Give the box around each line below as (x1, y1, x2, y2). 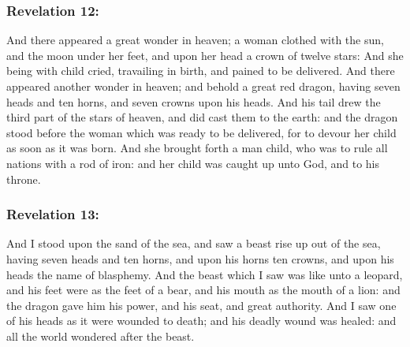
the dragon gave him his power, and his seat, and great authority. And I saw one (6, 297, 397, 313)
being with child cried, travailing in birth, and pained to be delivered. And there (6, 62, 395, 79)
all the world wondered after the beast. (6, 327, 195, 344)
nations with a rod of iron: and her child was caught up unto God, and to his (6, 155, 380, 171)
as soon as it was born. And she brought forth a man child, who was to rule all (6, 140, 388, 156)
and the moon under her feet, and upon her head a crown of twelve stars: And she (6, 47, 404, 63)
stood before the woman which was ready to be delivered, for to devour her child (6, 124, 397, 140)
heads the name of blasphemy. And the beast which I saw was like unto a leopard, (6, 266, 403, 282)
